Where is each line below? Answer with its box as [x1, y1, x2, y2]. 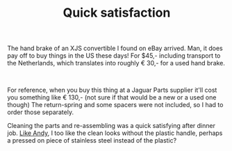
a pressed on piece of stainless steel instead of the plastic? [7, 136, 177, 145]
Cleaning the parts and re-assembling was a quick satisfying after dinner [7, 122, 215, 130]
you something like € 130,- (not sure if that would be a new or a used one [7, 93, 217, 102]
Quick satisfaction [63, 5, 171, 21]
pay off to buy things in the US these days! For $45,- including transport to [7, 51, 221, 60]
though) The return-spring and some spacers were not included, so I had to [7, 101, 224, 109]
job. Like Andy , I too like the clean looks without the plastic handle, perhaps [7, 129, 223, 137]
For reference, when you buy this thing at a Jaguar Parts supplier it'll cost [7, 86, 217, 95]
